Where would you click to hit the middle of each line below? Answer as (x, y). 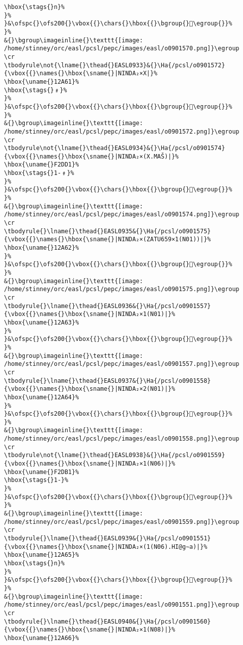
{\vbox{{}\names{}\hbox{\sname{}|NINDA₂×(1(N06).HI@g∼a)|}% (106, 547)
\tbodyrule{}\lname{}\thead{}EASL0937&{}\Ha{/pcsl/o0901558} (108, 381)
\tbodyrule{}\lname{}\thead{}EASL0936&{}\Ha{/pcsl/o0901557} (108, 306)
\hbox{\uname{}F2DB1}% (42, 472)
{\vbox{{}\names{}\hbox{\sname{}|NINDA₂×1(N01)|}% (90, 314)
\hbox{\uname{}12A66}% (42, 638)
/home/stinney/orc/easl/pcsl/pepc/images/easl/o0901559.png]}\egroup (122, 522)
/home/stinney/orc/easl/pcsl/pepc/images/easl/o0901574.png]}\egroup (122, 215)
